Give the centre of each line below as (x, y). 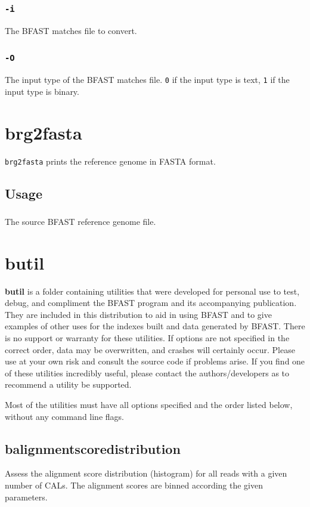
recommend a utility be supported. (68, 384)
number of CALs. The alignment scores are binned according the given (134, 485)
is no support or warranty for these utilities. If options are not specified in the (147, 337)
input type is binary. (42, 91)
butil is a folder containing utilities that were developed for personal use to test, (152, 291)
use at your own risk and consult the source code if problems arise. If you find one (155, 361)
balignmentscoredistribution (93, 448)
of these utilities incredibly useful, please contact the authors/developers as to (147, 372)
